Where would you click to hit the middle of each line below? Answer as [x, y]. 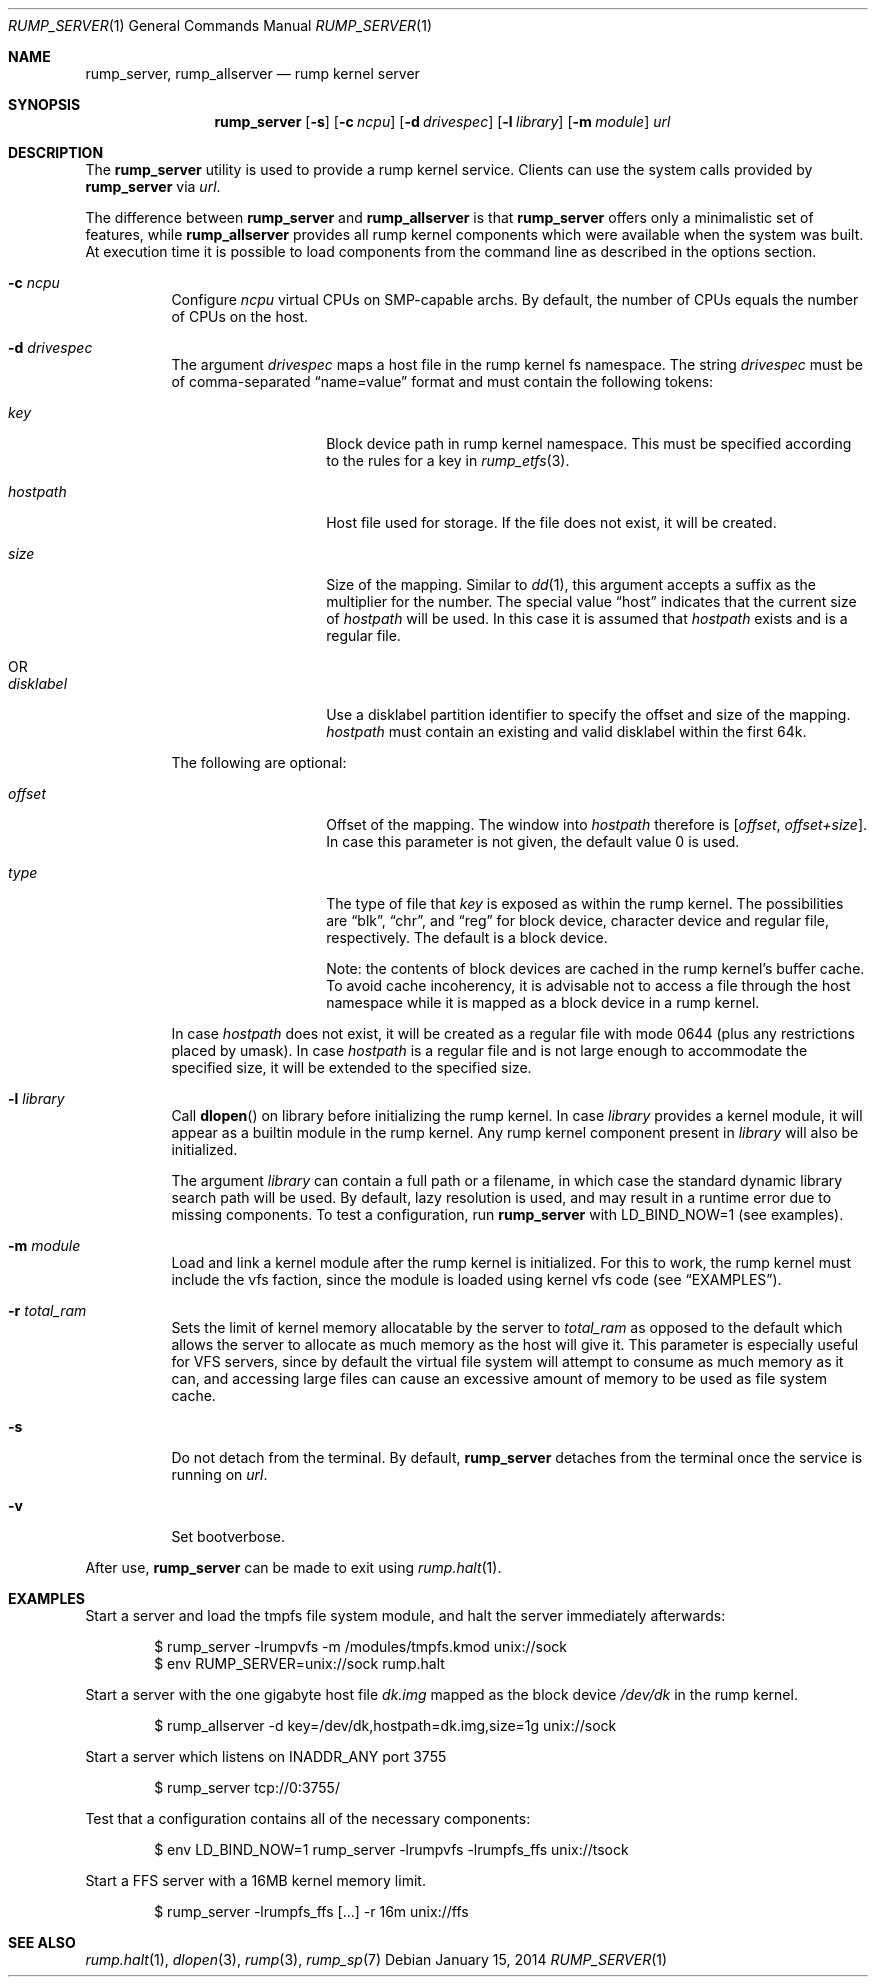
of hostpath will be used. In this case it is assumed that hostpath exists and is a [587, 618]
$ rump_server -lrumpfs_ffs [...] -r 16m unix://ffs [311, 1911]
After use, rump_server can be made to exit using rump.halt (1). [293, 1567]
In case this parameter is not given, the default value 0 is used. [533, 841]
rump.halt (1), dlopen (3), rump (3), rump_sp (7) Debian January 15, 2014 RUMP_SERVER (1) [376, 1959]
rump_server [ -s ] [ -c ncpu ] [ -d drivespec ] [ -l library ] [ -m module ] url [442, 121]
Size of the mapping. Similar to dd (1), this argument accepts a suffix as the [571, 584]
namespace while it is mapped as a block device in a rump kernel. [543, 1002]
